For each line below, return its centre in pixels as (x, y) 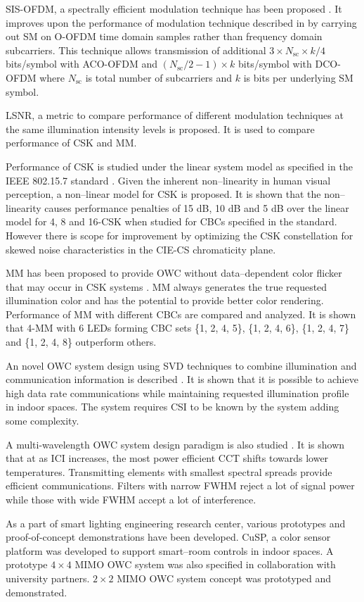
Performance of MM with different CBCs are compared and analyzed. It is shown (181, 314)
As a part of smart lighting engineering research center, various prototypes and (176, 523)
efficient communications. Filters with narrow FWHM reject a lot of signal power (180, 485)
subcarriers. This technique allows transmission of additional (136, 50)
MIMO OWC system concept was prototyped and (224, 578)
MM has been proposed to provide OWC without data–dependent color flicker (174, 273)
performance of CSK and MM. (71, 143)
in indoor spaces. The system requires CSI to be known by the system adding (173, 407)
